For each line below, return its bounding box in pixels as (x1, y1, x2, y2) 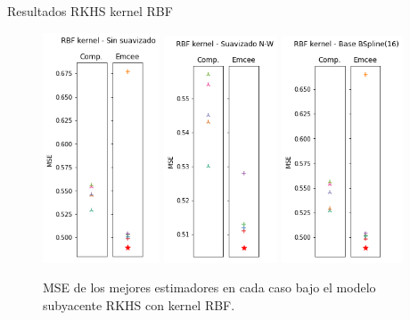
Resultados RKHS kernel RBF (7, 2, 173, 20)
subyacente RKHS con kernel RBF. (43, 295, 235, 314)
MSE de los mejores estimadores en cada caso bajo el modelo (43, 278, 376, 297)
